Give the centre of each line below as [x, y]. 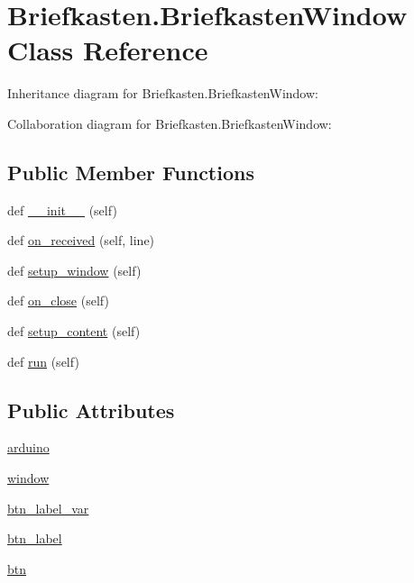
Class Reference [108, 50]
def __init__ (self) [62, 210]
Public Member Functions [131, 172]
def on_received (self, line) [81, 240]
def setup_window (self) [74, 270]
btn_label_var [48, 508]
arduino [28, 447]
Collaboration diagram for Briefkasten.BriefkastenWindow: [170, 123]
